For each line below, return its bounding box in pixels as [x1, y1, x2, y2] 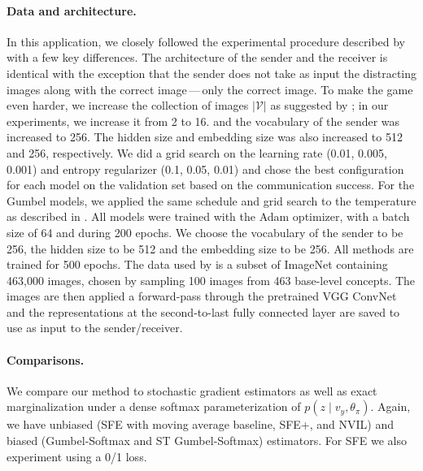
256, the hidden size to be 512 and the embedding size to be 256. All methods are [7, 240, 414, 257]
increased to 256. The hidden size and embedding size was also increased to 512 [7, 128, 403, 145]
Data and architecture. [7, 2, 137, 19]
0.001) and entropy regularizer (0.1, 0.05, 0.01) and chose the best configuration [7, 160, 404, 177]
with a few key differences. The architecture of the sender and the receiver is [7, 49, 388, 66]
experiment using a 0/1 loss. [7, 447, 147, 465]
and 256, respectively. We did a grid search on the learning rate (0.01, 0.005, [7, 144, 387, 161]
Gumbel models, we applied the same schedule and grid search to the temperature [7, 192, 416, 209]
